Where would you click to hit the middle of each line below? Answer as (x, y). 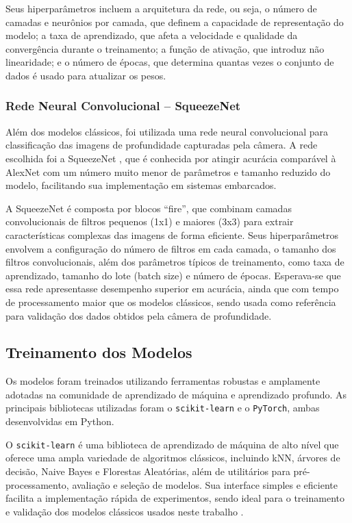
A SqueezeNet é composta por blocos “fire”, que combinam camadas (149, 208)
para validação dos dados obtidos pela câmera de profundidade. (139, 315)
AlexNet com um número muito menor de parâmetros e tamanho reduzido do (168, 171)
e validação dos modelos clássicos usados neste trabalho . (125, 511)
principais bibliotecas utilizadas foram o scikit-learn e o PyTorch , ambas (163, 408)
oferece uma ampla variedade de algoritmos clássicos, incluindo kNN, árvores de (173, 458)
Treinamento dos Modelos (99, 352)
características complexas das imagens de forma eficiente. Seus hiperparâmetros (172, 234)
